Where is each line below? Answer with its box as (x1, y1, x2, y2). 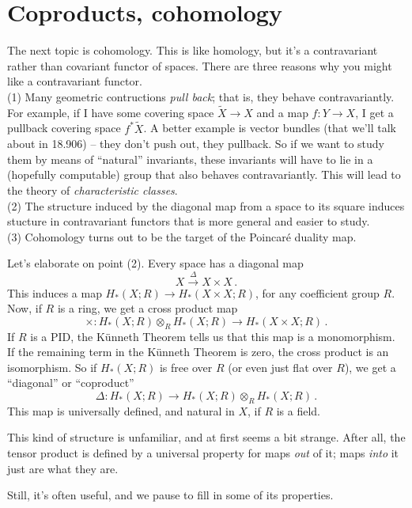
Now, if (7, 300, 42, 317)
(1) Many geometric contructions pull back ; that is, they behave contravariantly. (7, 88, 395, 104)
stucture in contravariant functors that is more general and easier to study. (7, 213, 370, 229)
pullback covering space (7, 119, 121, 136)
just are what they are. (7, 460, 119, 476)
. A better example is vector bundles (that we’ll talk (143, 119, 396, 136)
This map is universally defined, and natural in (7, 402, 235, 419)
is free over (159, 358, 213, 375)
